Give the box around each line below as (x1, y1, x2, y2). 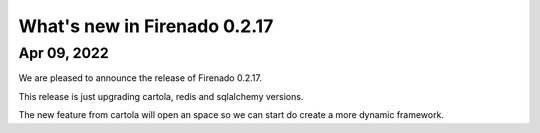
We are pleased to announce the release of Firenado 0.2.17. (18, 72, 262, 84)
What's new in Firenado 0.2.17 (18, 15, 274, 37)
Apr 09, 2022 (18, 44, 109, 62)
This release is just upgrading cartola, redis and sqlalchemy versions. (18, 90, 304, 102)
